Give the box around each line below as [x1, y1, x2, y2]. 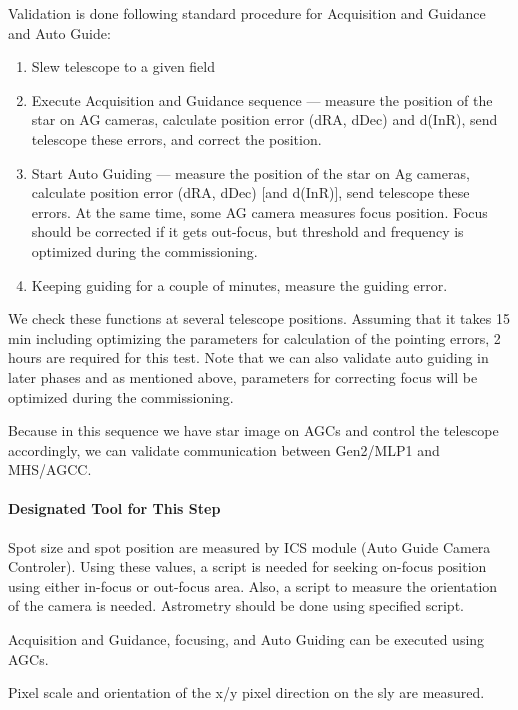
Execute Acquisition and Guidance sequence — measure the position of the [31, 89, 493, 110]
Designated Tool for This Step [8, 498, 221, 519]
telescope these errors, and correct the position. [31, 128, 322, 149]
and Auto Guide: [8, 22, 111, 43]
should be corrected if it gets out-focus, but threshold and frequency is [31, 221, 464, 242]
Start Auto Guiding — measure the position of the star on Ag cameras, [31, 162, 470, 183]
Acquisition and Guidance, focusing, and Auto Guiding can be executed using [8, 629, 485, 650]
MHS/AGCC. [8, 459, 92, 480]
